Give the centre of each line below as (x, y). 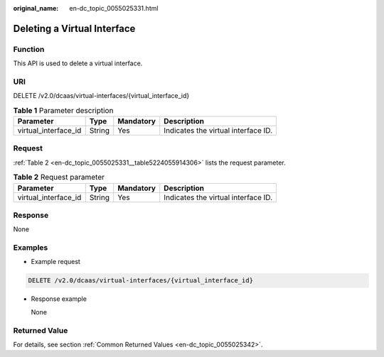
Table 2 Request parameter (59, 177)
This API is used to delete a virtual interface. (78, 63)
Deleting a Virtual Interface (74, 28)
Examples (31, 248)
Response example (59, 299)
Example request (56, 262)
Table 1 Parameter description (63, 110)
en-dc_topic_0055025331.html (114, 8)
